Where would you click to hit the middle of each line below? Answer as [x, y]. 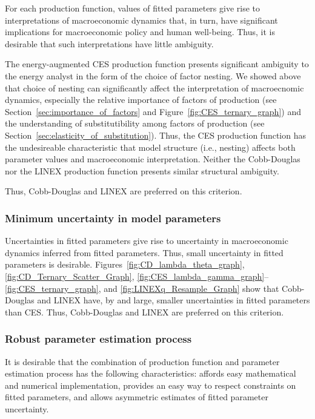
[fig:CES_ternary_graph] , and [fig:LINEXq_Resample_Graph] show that [142, 288]
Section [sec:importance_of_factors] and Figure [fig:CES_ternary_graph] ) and [153, 111]
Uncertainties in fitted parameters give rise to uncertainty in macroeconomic [147, 241]
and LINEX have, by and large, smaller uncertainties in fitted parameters [174, 300]
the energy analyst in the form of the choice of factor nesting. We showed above [153, 75]
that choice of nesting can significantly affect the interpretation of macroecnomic [154, 87]
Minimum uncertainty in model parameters [113, 218]
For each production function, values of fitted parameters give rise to [133, 8]
